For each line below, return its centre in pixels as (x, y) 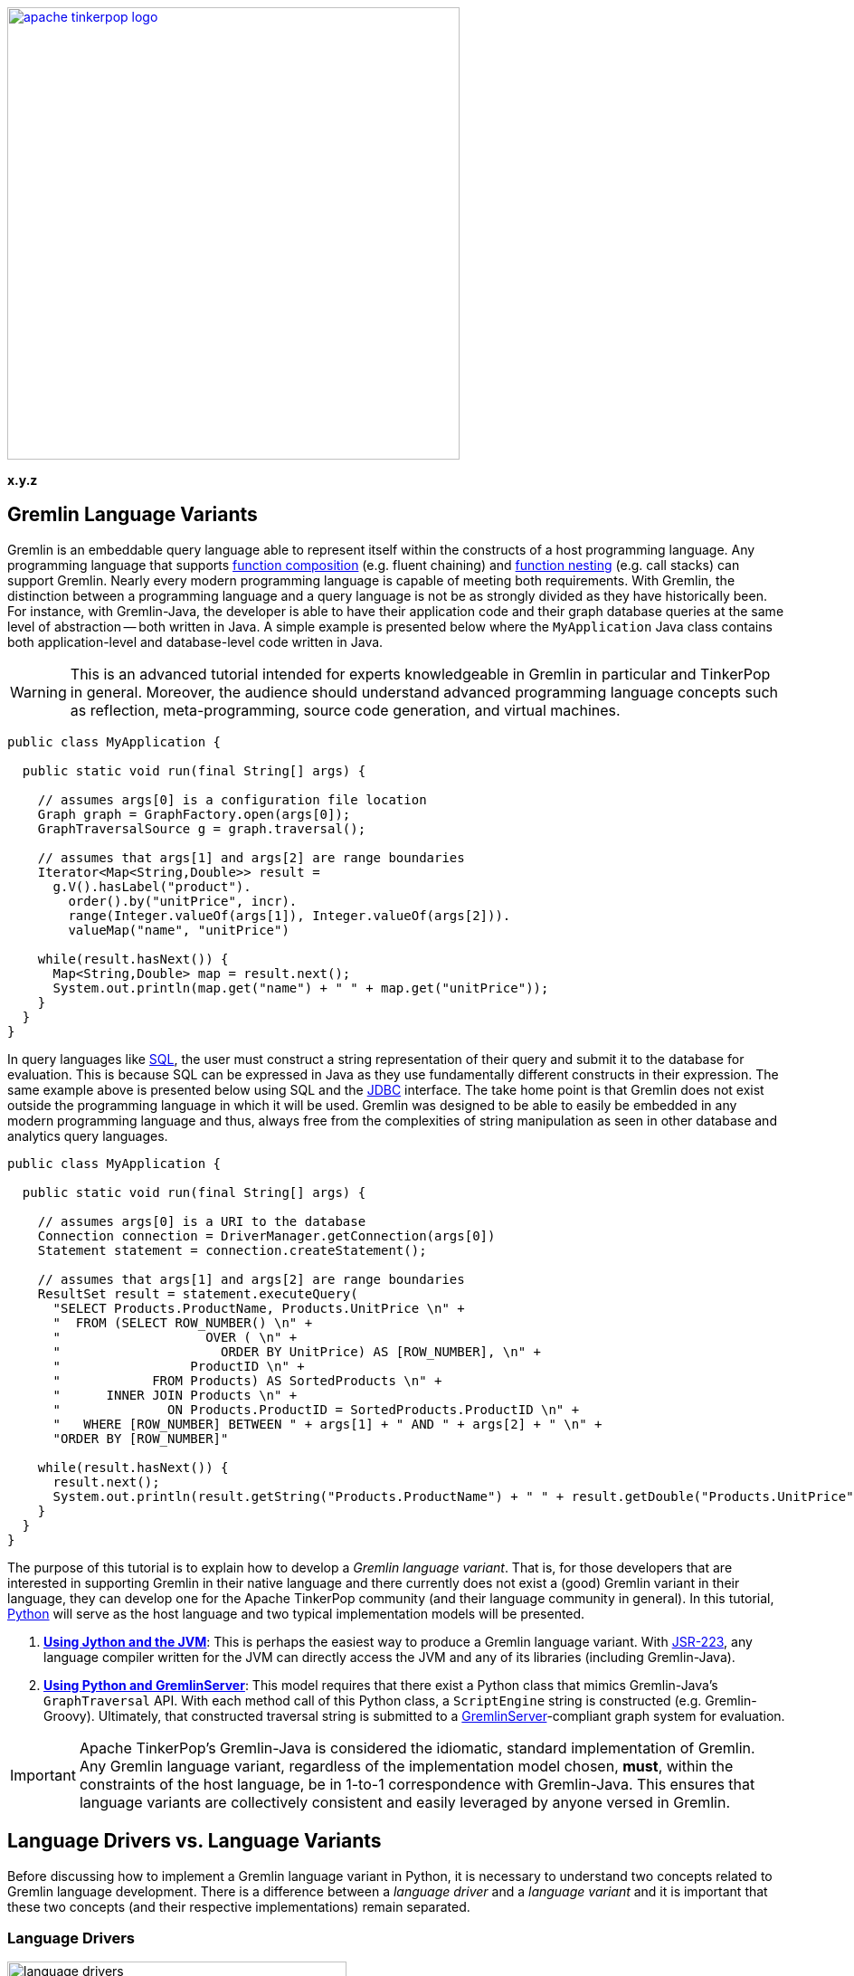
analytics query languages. (88, 1135)
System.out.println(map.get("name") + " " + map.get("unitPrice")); (301, 988)
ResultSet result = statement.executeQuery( (198, 1293)
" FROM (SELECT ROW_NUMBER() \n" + (183, 1322)
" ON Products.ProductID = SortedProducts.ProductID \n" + (316, 1409)
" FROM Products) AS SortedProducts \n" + (247, 1380)
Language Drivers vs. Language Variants (195, 1841)
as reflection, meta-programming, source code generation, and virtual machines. (345, 710)
